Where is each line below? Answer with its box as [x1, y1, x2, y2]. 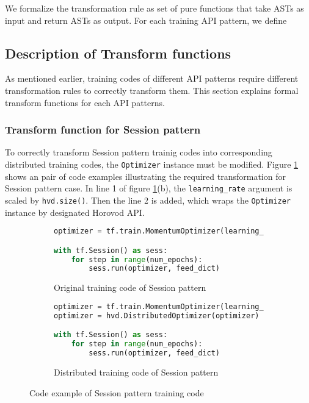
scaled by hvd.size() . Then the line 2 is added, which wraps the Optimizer [5, 193, 291, 206]
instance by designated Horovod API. [5, 205, 145, 218]
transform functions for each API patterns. [5, 96, 165, 109]
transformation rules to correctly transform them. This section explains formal [5, 84, 299, 96]
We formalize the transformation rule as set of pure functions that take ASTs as [5, 2, 304, 14]
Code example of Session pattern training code [29, 386, 204, 399]
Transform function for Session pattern [5, 122, 201, 137]
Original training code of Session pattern [54, 281, 206, 294]
